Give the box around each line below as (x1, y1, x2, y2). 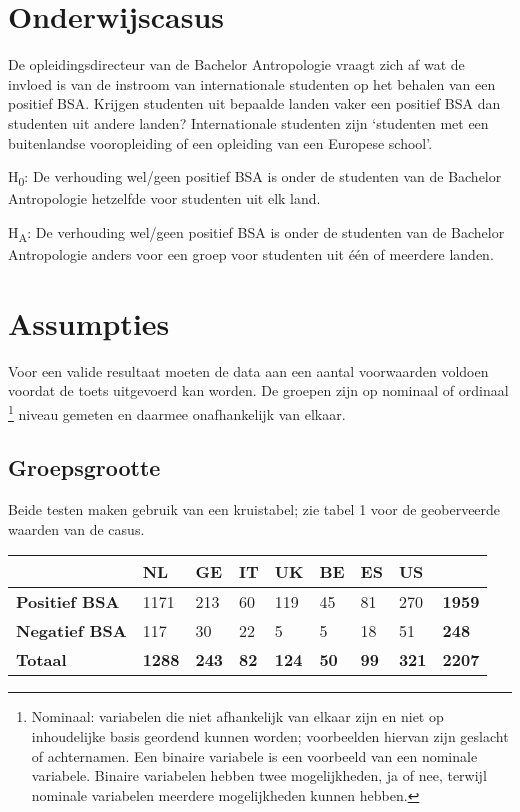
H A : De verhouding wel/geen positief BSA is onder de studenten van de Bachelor (8, 221, 505, 245)
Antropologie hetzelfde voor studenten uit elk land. (8, 188, 321, 209)
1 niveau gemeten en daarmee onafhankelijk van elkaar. (8, 400, 346, 424)
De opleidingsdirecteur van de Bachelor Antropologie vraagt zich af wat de (8, 54, 465, 75)
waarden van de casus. (8, 518, 145, 539)
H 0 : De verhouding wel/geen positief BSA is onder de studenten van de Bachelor (8, 166, 502, 189)
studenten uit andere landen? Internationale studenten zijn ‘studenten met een (8, 112, 489, 133)
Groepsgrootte (8, 452, 161, 483)
